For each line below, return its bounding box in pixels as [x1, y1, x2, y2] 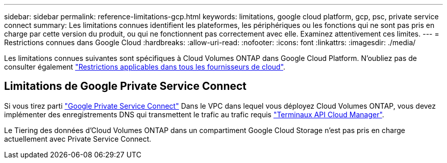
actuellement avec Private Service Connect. [4, 134, 152, 143]
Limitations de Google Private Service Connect [4, 80, 247, 93]
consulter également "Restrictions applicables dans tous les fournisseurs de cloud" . [4, 62, 286, 71]
